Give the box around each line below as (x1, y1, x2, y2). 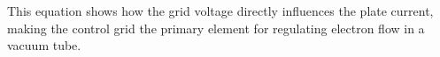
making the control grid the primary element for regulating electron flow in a (7, 18, 425, 37)
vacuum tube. (7, 36, 81, 54)
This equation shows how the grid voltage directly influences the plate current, (7, 2, 434, 19)
